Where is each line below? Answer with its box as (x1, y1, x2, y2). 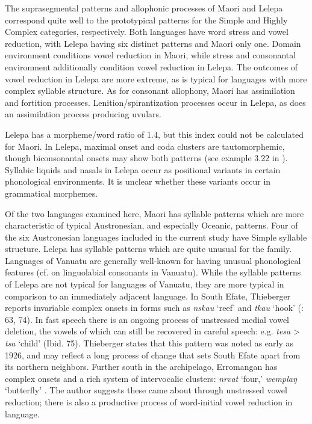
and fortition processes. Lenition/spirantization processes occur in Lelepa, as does (5, 96, 306, 108)
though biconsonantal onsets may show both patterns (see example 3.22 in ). (5, 152, 288, 164)
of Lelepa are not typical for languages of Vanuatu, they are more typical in (5, 278, 284, 290)
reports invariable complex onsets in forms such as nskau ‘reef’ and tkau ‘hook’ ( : (5, 301, 304, 314)
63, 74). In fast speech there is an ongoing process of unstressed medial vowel (5, 313, 290, 325)
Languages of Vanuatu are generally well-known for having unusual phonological (5, 254, 301, 266)
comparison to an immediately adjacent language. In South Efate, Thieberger (5, 289, 291, 302)
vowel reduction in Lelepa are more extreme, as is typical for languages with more (5, 72, 307, 85)
